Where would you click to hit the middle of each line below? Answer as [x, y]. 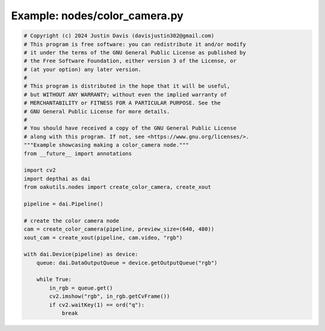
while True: [54, 280]
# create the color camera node [72, 220]
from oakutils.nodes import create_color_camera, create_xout [117, 187]
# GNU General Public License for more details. [97, 111]
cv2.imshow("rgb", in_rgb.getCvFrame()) [110, 296]
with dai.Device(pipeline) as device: [81, 254]
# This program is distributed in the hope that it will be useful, [127, 86]
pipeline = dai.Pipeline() [63, 204]
